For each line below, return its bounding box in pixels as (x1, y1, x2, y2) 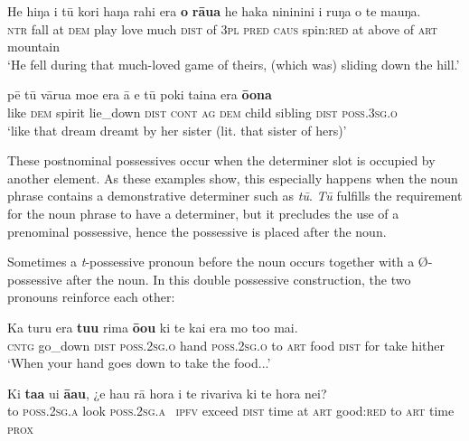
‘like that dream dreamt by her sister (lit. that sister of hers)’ (7, 120, 347, 139)
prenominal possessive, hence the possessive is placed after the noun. (7, 221, 387, 240)
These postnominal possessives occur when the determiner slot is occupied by (7, 151, 436, 170)
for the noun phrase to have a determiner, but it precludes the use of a (7, 203, 399, 222)
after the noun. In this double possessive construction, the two (66, 269, 411, 288)
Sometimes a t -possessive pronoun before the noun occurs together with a (7, 252, 415, 271)
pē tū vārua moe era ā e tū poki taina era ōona (7, 85, 272, 104)
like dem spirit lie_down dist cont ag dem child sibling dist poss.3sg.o (7, 102, 398, 121)
